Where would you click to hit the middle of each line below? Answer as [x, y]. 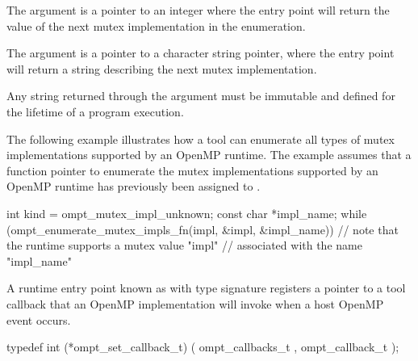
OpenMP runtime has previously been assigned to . [134, 186]
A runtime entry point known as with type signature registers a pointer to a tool [206, 288]
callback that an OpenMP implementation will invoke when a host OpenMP [195, 303]
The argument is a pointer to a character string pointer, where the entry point [201, 53]
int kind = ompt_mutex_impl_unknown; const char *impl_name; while [187, 213]
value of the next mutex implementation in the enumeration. [156, 25]
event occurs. [39, 319]
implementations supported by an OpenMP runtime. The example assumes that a [209, 155]
